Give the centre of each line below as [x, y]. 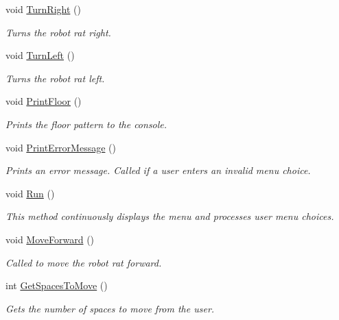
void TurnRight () [43, 9]
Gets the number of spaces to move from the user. [110, 308]
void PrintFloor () [44, 101]
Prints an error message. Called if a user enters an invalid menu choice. [158, 170]
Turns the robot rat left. [55, 78]
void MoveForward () [50, 239]
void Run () [30, 193]
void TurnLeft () [40, 55]
